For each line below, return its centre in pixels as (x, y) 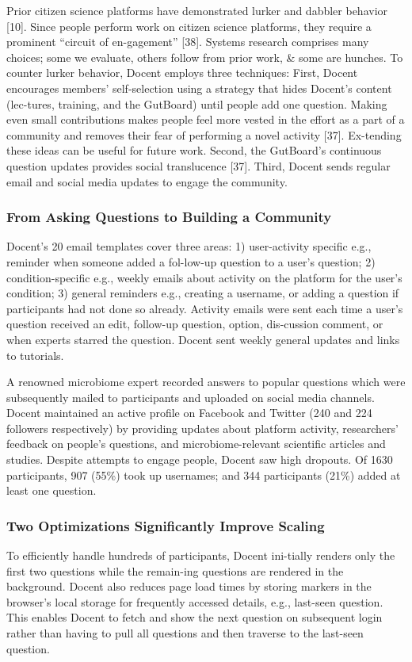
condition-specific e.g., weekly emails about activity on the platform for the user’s (204, 277)
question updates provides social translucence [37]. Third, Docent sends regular (198, 165)
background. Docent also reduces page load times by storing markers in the (189, 586)
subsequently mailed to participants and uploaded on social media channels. (191, 397)
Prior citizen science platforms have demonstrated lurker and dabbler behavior (197, 10)
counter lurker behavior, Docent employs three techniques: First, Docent (182, 73)
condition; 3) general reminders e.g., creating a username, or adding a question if (203, 293)
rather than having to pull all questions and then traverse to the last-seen (185, 633)
